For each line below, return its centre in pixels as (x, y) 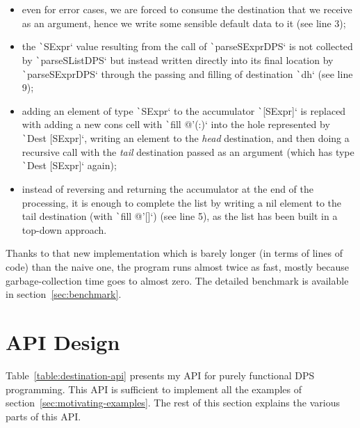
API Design (63, 341)
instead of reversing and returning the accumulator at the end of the (167, 188)
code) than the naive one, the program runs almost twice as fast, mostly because (178, 267)
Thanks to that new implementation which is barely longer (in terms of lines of (174, 253)
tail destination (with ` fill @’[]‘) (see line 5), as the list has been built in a (180, 216)
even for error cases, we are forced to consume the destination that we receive (187, 9)
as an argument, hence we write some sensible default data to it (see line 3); (184, 23)
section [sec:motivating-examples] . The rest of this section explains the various (173, 403)
